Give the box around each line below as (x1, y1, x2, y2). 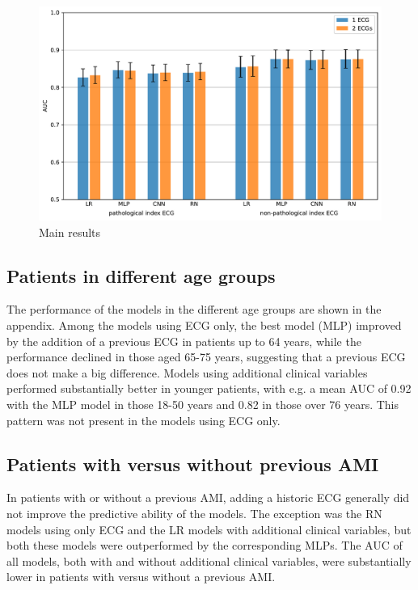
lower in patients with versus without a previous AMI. (6, 568, 276, 585)
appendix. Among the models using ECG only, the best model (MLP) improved (6, 316, 402, 333)
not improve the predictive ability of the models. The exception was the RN (6, 504, 382, 521)
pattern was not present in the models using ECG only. (6, 411, 281, 428)
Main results (39, 223, 101, 240)
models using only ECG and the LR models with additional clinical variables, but (6, 520, 412, 537)
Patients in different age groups (6, 263, 276, 288)
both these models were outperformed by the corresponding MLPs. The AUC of (6, 537, 403, 554)
